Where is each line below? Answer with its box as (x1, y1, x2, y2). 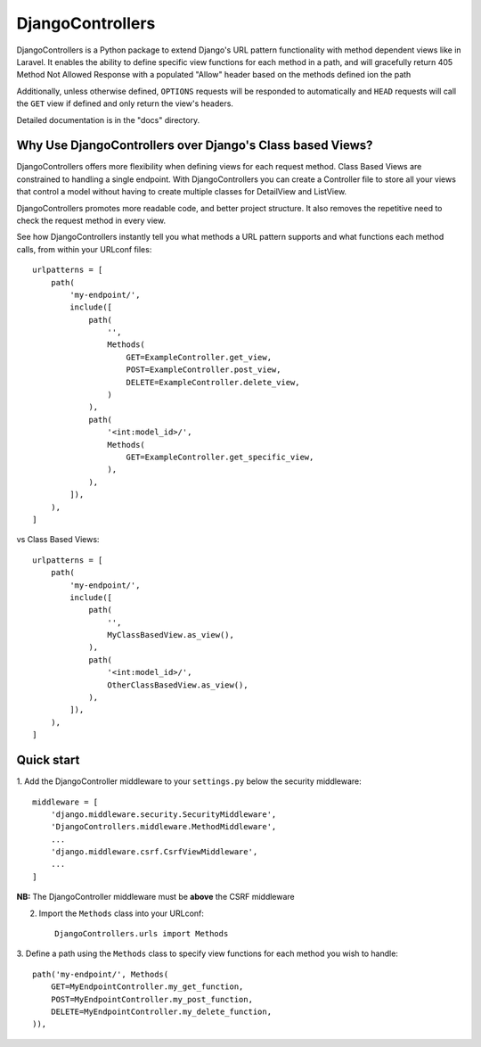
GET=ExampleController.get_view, (126, 352, 272, 362)
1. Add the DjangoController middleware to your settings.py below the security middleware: (16, 776, 363, 787)
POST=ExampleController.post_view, (126, 365, 281, 375)
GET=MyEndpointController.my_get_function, (50, 982, 244, 992)
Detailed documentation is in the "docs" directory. (16, 114, 200, 125)
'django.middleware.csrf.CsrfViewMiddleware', (50, 847, 258, 857)
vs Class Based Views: (16, 534, 100, 545)
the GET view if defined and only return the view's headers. (16, 98, 233, 109)
